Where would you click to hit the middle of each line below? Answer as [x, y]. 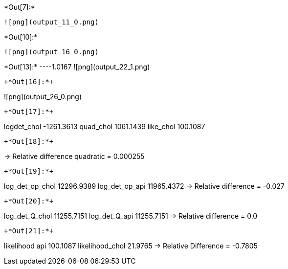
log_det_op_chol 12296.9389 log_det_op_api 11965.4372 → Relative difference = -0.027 [144, 186]
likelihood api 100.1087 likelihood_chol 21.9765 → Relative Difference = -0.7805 [131, 246]
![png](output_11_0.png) [51, 22]
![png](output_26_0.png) [43, 97]
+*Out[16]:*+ [29, 82]
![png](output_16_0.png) [51, 52]
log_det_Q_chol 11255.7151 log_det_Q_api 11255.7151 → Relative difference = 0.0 [131, 216]
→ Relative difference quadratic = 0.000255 [74, 156]
